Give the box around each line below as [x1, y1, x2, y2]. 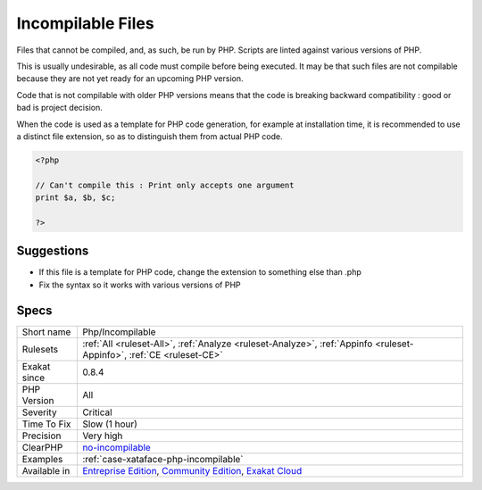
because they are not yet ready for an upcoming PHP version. [16, 73, 245, 84]
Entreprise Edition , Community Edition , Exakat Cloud [81, 464, 303, 477]
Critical [81, 406, 112, 419]
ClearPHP [21, 441, 63, 453]
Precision [21, 429, 62, 442]
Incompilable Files [16, 13, 155, 33]
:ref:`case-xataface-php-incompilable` [81, 453, 245, 465]
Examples [21, 453, 63, 465]
